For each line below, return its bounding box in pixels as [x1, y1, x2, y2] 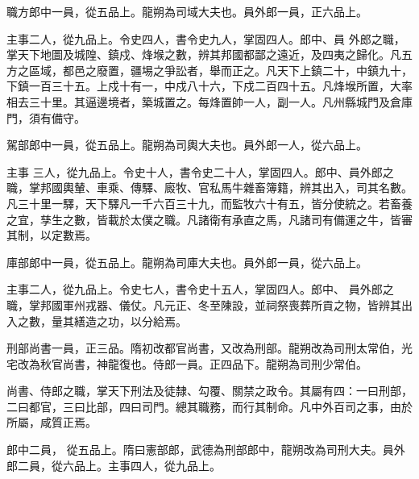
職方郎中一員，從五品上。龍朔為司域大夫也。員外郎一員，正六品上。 [6, 3, 367, 19]
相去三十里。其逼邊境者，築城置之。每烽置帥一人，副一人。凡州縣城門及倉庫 [6, 93, 413, 110]
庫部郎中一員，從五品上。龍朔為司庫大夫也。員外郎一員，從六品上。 [6, 253, 367, 270]
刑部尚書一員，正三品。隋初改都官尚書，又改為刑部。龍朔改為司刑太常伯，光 [6, 339, 413, 356]
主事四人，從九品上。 [107, 456, 221, 473]
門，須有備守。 [6, 109, 85, 126]
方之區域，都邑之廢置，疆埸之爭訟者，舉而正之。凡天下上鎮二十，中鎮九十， [6, 61, 413, 78]
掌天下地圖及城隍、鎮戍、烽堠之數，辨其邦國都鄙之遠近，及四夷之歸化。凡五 [6, 46, 413, 63]
